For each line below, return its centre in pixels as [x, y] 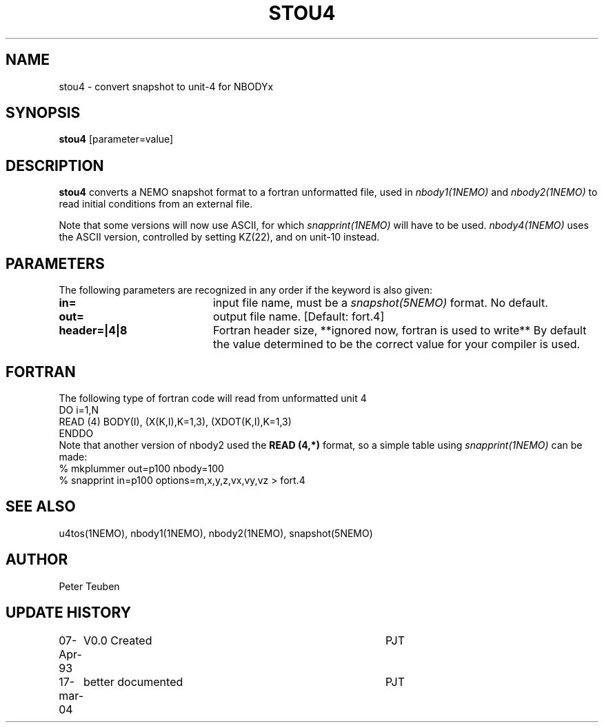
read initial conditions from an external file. [156, 204]
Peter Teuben [89, 586]
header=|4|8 [93, 331]
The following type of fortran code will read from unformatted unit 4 [213, 398]
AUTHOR [37, 560]
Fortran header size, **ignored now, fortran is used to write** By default [400, 331]
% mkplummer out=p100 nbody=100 [141, 468]
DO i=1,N [79, 410]
